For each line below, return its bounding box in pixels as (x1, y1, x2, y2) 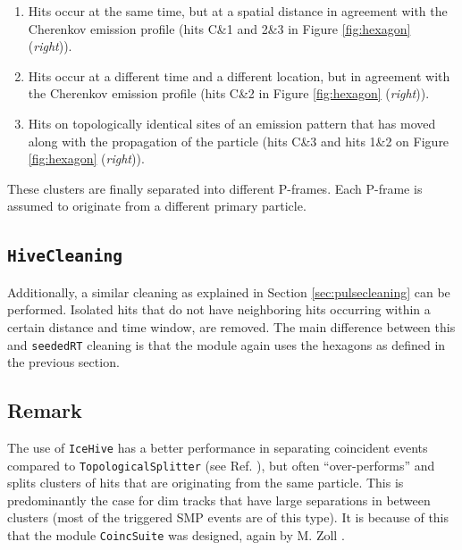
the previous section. (7, 353, 120, 371)
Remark (7, 396, 82, 424)
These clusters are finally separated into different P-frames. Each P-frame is (7, 179, 423, 197)
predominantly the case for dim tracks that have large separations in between (7, 490, 431, 509)
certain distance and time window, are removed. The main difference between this (7, 317, 456, 336)
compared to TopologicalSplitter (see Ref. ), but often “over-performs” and (7, 455, 435, 474)
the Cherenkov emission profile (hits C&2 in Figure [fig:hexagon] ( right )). (28, 84, 430, 103)
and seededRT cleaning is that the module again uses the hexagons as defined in (7, 335, 446, 354)
